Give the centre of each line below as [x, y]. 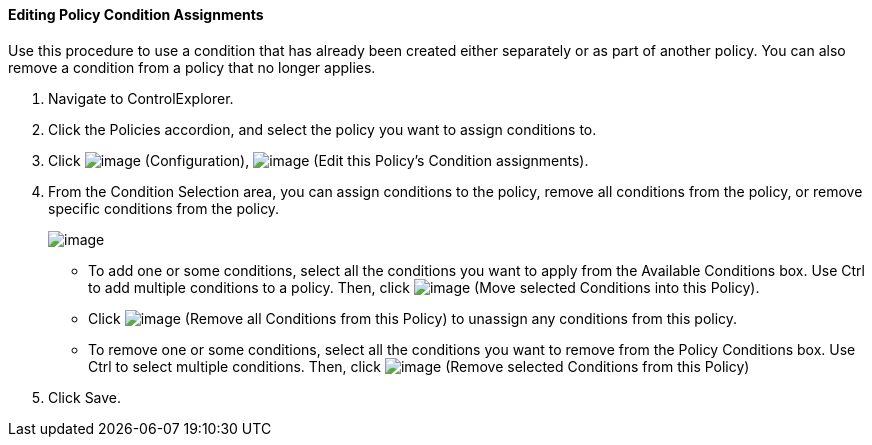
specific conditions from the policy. [164, 208]
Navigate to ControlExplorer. [141, 98]
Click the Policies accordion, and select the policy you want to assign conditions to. [322, 129]
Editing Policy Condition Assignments [136, 14]
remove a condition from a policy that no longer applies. [192, 67]
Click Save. [85, 397]
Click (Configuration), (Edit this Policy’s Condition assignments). [318, 160]
